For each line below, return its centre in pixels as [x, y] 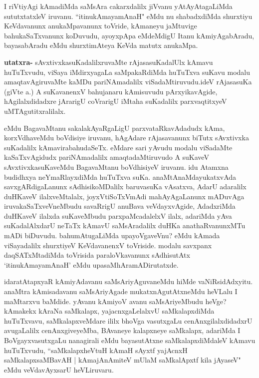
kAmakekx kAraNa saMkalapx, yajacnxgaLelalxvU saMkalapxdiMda [109, 311]
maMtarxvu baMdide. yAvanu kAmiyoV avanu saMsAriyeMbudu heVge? [115, 301]
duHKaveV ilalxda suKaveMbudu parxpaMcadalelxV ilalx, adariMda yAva [118, 215]
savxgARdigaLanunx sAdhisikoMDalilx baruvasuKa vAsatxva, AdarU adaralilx [125, 187]
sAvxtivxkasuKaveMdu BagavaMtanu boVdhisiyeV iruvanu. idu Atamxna [116, 167]
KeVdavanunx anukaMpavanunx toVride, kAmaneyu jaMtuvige [101, 26]
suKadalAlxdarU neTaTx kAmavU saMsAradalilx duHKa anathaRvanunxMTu [125, 225]
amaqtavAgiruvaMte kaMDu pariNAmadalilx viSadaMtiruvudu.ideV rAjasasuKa [128, 82]
